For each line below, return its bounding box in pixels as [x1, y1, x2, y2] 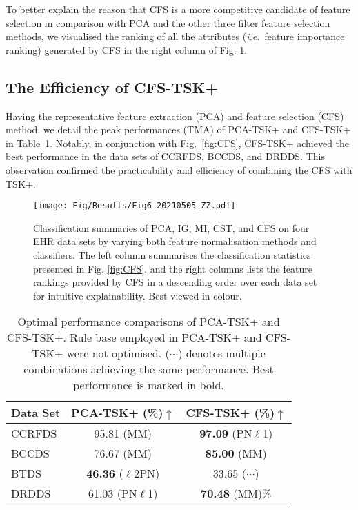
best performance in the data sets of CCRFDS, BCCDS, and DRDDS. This [6, 149, 325, 164]
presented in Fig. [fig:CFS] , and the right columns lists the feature [33, 261, 312, 275]
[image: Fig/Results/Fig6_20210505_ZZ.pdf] [33, 201, 236, 211]
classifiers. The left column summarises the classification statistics [33, 247, 311, 262]
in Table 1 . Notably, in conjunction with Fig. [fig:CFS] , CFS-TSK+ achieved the [6, 135, 350, 150]
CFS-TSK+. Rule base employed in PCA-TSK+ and [6, 329, 262, 346]
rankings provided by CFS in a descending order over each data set [33, 275, 317, 289]
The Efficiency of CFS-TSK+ [6, 76, 219, 97]
